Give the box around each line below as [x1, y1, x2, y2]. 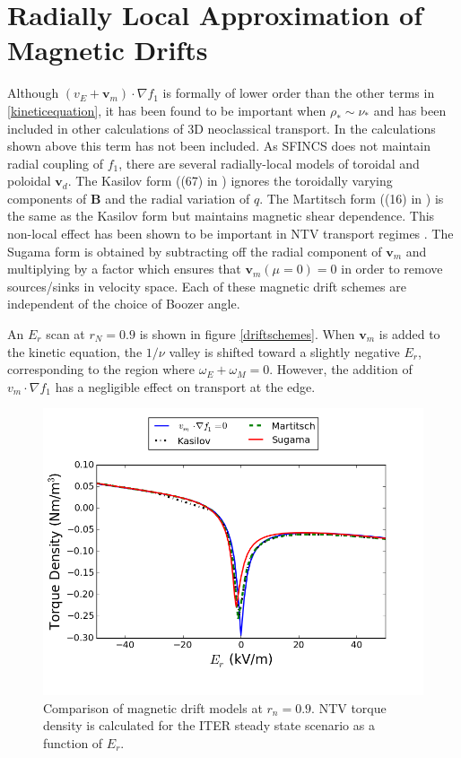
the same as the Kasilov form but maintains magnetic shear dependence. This [7, 206, 435, 225]
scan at [46, 325, 85, 344]
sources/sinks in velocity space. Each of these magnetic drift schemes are [7, 276, 406, 295]
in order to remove [341, 259, 443, 278]
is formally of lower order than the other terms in [162, 83, 435, 102]
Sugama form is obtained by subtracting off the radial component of [7, 241, 382, 260]
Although [7, 83, 59, 102]
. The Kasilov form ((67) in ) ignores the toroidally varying [67, 171, 393, 190]
